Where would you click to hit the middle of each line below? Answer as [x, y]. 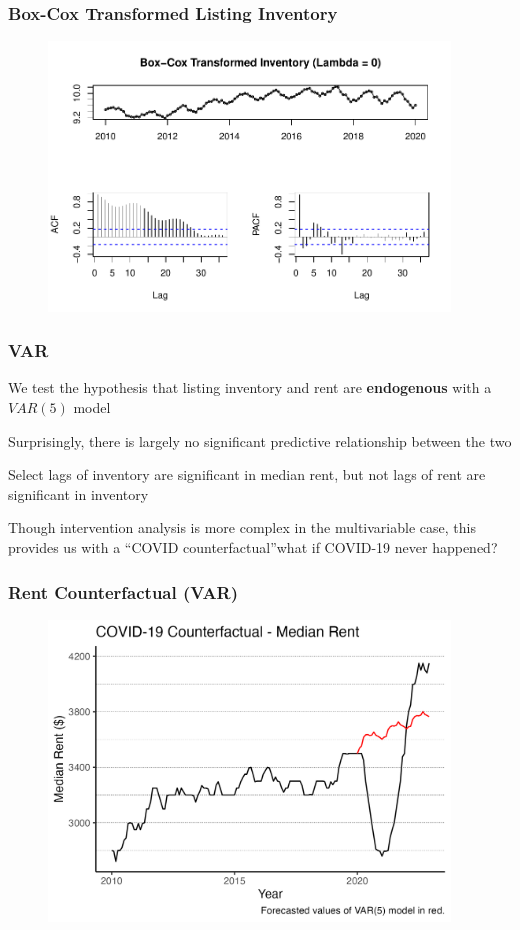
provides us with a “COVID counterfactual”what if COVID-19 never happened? [253, 547]
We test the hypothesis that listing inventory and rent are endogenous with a [250, 387]
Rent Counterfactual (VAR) [123, 591]
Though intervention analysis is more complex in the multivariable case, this [242, 527]
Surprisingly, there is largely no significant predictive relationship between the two [260, 440]
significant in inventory [78, 493]
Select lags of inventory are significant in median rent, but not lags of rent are [247, 474]
